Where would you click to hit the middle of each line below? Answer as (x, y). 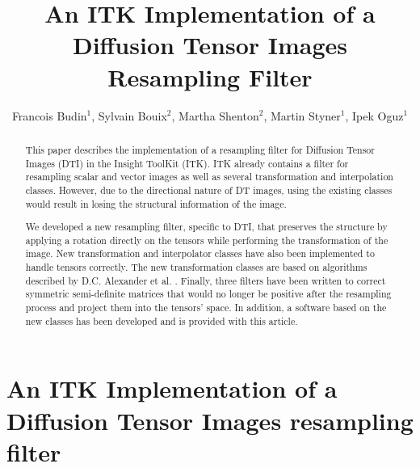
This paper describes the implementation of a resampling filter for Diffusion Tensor (200, 149)
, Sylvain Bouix (129, 115)
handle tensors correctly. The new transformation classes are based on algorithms (196, 267)
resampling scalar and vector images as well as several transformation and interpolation (209, 177)
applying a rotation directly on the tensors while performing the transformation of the (207, 240)
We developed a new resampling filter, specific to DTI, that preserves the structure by (206, 227)
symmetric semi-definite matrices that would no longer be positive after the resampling (208, 294)
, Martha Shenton (215, 115)
